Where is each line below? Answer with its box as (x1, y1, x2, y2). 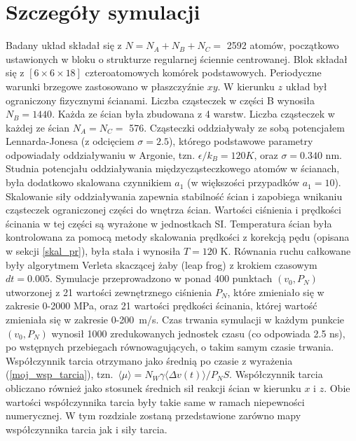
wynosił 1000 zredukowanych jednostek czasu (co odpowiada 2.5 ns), (51, 325, 345, 340)
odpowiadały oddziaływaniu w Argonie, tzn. (6, 147, 196, 162)
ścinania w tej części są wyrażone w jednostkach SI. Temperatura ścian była (6, 216, 332, 230)
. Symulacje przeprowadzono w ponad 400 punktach (49, 271, 273, 286)
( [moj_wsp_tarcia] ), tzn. (6, 367, 114, 381)
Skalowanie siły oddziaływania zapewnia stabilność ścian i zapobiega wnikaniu (6, 188, 343, 203)
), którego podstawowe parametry (168, 134, 313, 148)
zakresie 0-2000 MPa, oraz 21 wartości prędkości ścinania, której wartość (6, 298, 317, 313)
